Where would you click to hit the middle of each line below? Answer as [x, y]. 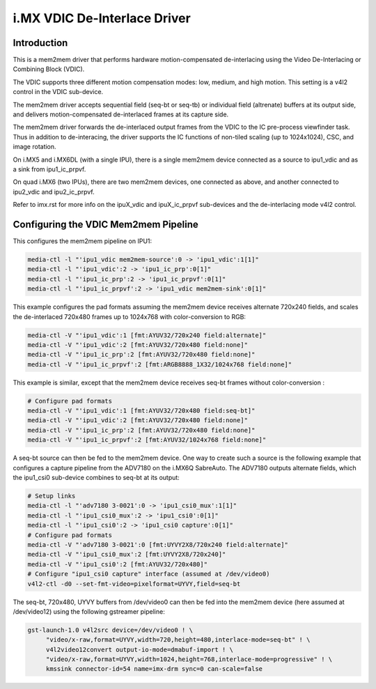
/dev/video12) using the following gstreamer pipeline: [89, 611]
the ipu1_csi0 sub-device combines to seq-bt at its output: [96, 478]
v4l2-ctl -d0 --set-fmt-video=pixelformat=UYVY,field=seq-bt [134, 584]
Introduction [40, 43]
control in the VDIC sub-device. [58, 92]
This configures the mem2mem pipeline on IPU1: [83, 241]
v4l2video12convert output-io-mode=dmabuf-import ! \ [139, 649]
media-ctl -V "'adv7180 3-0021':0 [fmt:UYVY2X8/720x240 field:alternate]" [158, 544]
